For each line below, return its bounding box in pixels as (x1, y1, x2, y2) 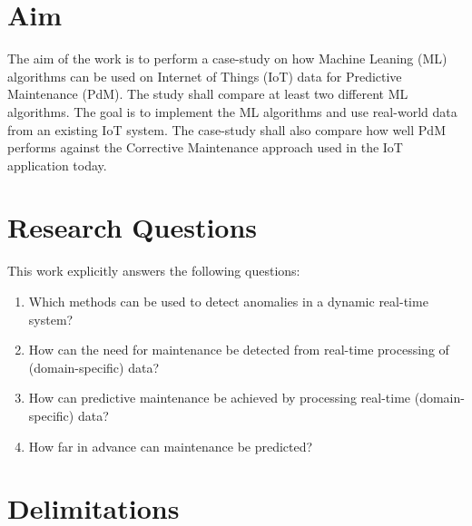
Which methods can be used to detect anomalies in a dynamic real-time (28, 292, 428, 310)
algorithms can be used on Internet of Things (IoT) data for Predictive (7, 66, 402, 85)
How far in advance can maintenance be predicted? (28, 436, 313, 455)
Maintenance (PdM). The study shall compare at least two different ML (7, 84, 408, 103)
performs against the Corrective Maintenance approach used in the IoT (7, 138, 403, 157)
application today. (7, 155, 107, 174)
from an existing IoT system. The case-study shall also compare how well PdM (7, 120, 446, 139)
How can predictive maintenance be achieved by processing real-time (28, 388, 411, 407)
